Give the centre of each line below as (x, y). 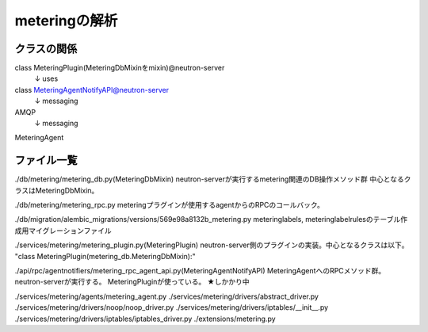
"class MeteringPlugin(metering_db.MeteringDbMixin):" (105, 256)
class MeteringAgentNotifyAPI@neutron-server (92, 90)
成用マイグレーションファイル (63, 231)
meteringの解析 (66, 21)
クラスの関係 (46, 49)
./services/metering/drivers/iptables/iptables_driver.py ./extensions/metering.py (145, 319)
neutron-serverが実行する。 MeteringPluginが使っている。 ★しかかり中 (132, 282)
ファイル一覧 (46, 160)
